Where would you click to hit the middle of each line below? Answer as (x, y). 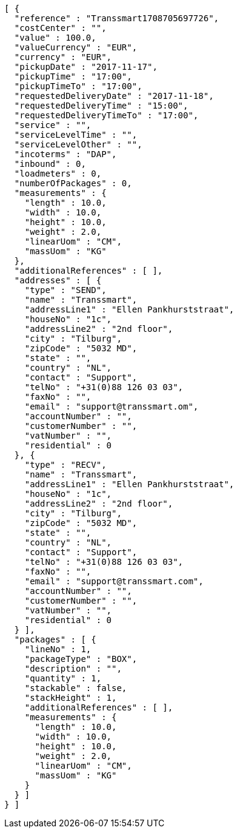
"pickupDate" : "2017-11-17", (86, 67)
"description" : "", (73, 669)
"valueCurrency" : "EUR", (76, 47)
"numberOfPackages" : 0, (73, 183)
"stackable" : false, (76, 688)
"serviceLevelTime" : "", (76, 135)
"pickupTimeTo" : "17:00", (78, 86)
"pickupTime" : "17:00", (73, 76)
